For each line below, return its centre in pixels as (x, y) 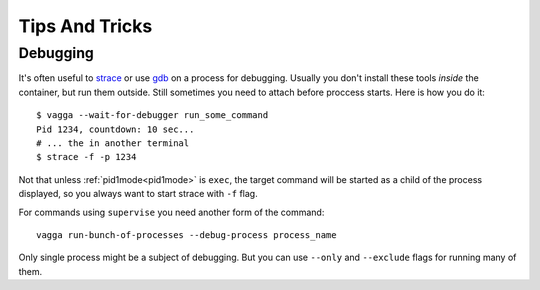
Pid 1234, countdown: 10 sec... (115, 129)
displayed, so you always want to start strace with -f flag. (138, 194)
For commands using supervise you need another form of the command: (171, 212)
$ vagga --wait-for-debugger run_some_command (152, 115)
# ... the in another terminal (113, 143)
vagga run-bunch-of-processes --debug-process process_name (186, 234)
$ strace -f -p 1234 (86, 157)
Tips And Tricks (85, 26)
